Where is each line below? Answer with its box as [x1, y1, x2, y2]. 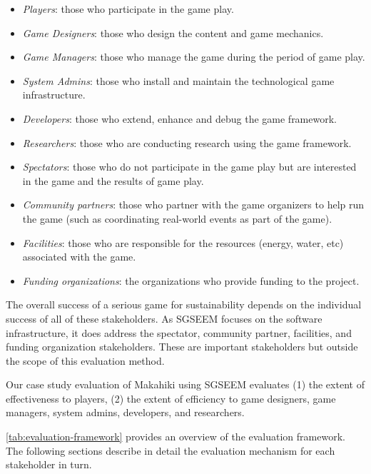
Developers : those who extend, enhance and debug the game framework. [22, 111, 337, 126]
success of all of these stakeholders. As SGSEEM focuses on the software [6, 311, 322, 326]
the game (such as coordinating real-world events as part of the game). [22, 211, 332, 226]
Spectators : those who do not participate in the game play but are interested [22, 159, 357, 174]
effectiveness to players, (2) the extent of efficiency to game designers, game [6, 390, 336, 405]
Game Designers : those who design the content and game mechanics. [22, 25, 324, 40]
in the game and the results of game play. [22, 173, 204, 188]
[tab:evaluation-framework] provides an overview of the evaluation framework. [6, 429, 345, 444]
